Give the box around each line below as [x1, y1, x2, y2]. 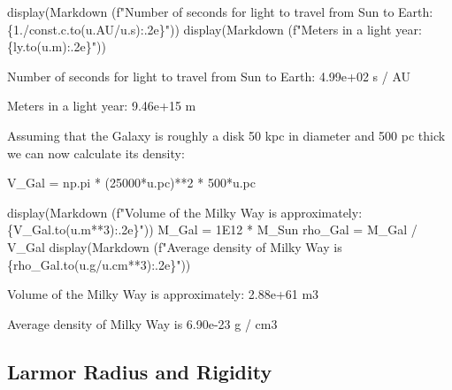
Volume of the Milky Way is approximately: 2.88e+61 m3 [7, 285, 319, 303]
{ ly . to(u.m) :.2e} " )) [7, 37, 106, 56]
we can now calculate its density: [7, 143, 185, 162]
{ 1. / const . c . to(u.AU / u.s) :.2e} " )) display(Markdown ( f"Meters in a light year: [7, 19, 422, 38]
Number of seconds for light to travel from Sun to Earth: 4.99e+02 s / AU [7, 66, 411, 85]
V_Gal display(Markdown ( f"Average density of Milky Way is [7, 237, 342, 256]
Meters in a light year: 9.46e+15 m [7, 96, 196, 115]
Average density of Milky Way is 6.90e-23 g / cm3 [7, 314, 278, 333]
